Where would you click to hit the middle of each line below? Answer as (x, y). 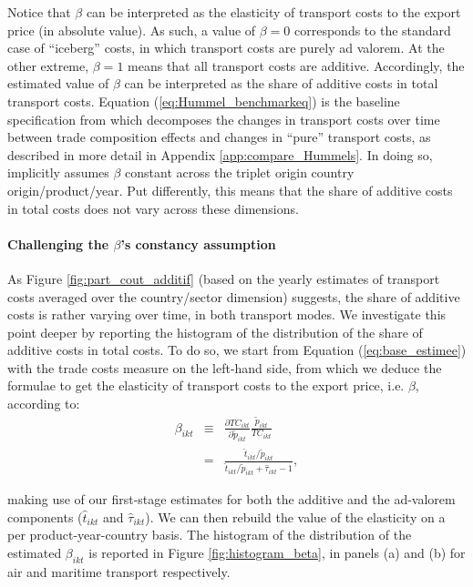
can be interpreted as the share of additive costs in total (281, 83)
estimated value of (58, 83)
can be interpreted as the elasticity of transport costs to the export (273, 12)
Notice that (39, 12)
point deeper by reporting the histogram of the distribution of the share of (215, 332)
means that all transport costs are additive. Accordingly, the (296, 65)
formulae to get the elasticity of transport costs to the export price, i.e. (206, 385)
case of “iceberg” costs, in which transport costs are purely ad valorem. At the (226, 48)
